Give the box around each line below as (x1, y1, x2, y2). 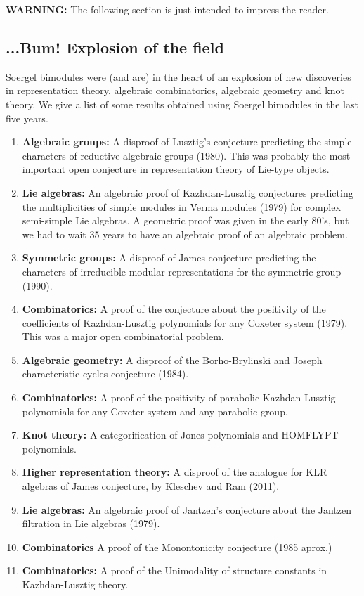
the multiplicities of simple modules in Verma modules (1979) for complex (22, 199, 341, 214)
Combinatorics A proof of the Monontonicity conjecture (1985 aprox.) (22, 539, 332, 554)
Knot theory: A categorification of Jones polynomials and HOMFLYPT (22, 427, 339, 442)
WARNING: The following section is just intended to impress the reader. (6, 2, 329, 16)
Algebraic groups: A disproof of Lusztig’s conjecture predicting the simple (22, 134, 352, 149)
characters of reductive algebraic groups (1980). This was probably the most (22, 148, 351, 162)
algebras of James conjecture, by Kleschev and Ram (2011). (22, 479, 280, 493)
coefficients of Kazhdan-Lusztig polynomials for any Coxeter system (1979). (22, 315, 348, 330)
